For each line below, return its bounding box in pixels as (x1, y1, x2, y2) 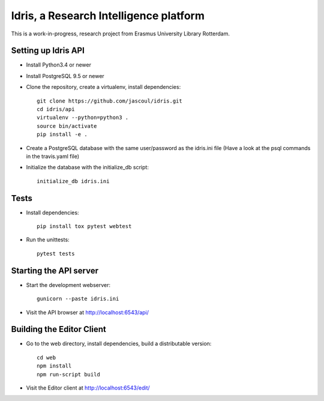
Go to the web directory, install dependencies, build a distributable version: (26, 340, 212, 348)
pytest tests (37, 250, 75, 257)
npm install (37, 363, 72, 369)
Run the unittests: (26, 236, 70, 243)
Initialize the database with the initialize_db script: (26, 164, 149, 171)
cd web (37, 354, 56, 361)
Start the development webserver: (26, 281, 111, 288)
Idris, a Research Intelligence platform (11, 9, 205, 22)
